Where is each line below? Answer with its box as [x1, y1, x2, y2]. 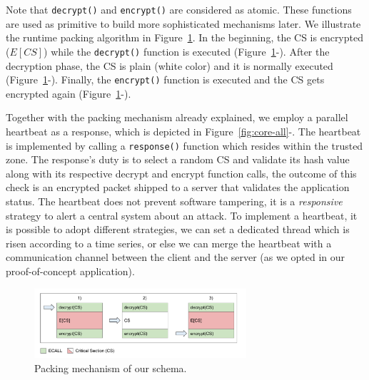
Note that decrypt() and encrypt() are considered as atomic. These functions [6, 2, 352, 16]
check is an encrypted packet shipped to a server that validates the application [6, 180, 350, 195]
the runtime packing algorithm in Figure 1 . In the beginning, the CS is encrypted [6, 30, 363, 45]
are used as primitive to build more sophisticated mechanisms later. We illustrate [6, 16, 361, 31]
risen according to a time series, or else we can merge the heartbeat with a [6, 235, 332, 250]
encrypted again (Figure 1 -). [6, 86, 131, 101]
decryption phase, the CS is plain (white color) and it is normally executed [6, 58, 333, 73]
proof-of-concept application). [6, 263, 135, 278]
